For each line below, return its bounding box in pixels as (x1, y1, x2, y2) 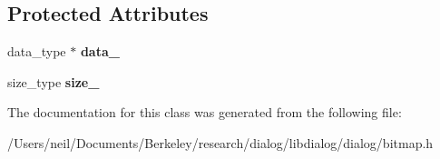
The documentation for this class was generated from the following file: (7, 103, 402, 122)
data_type (7, 42, 66, 61)
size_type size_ (7, 72, 100, 91)
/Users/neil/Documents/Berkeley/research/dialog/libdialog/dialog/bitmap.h (7, 133, 434, 152)
